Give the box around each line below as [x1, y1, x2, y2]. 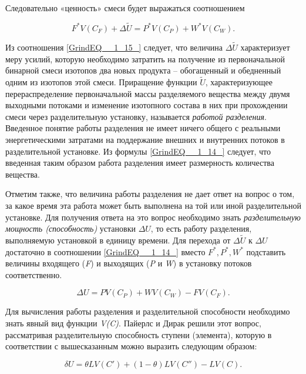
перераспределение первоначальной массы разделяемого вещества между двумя [5, 87, 290, 99]
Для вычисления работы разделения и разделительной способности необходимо [5, 305, 290, 318]
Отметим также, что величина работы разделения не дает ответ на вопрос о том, [5, 188, 295, 200]
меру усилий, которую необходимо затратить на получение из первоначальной [5, 52, 285, 65]
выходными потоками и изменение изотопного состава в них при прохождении [5, 99, 288, 111]
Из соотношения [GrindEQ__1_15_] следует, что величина [5, 41, 223, 54]
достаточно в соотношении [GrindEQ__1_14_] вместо [5, 245, 206, 258]
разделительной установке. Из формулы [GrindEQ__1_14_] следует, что [5, 145, 271, 157]
